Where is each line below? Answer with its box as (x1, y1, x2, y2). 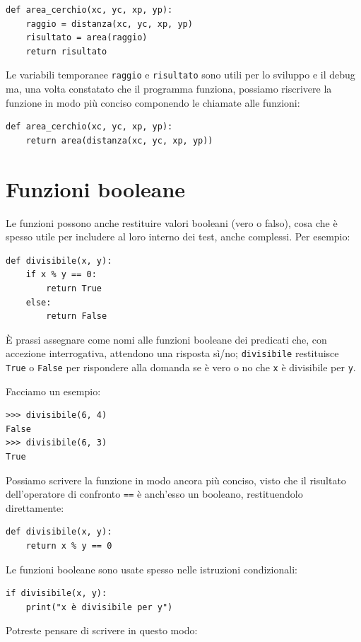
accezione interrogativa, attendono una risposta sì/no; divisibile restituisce (6, 346, 339, 361)
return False (46, 311, 107, 322)
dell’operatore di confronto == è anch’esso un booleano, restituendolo (6, 486, 303, 501)
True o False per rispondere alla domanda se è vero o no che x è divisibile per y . (6, 359, 356, 374)
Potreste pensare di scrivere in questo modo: (6, 623, 198, 638)
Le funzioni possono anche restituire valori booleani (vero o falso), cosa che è (6, 215, 338, 230)
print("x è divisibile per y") (25, 602, 173, 612)
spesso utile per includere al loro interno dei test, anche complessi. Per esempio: (6, 229, 350, 244)
